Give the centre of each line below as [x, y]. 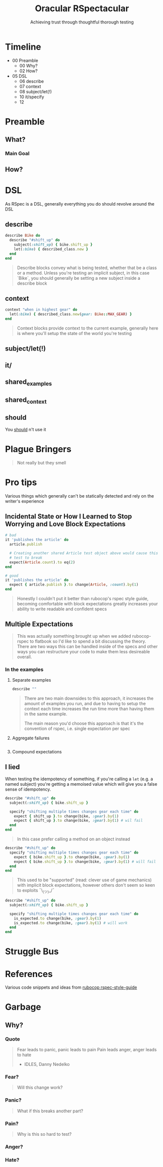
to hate [24, 1055]
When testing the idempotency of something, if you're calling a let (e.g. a [79, 779]
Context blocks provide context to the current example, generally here [88, 328]
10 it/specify [32, 97]
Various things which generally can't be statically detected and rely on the [80, 496]
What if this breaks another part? [50, 1111]
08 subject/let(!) [36, 91]
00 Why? [29, 65]
